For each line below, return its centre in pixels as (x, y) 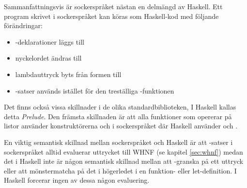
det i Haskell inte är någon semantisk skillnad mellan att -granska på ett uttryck (123, 161)
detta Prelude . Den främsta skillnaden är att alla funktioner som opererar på (118, 116)
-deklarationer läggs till (50, 41)
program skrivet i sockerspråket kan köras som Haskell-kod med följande (111, 16)
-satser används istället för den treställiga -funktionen (95, 90)
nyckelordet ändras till (48, 58)
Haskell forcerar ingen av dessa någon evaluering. (77, 180)
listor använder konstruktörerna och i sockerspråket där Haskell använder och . (121, 126)
